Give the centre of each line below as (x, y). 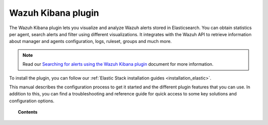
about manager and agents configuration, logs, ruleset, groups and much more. (91, 42)
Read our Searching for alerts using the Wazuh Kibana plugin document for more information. (118, 64)
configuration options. (32, 101)
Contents (28, 112)
